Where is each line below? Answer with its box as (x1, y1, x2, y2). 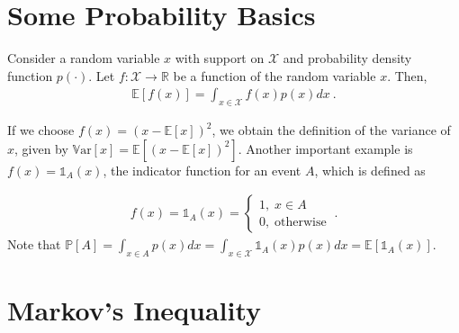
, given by (14, 139, 68, 157)
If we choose (7, 121, 75, 139)
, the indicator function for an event (103, 160, 301, 179)
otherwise (274, 215, 327, 229)
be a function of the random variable (173, 66, 376, 85)
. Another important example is (238, 139, 413, 157)
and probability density (283, 49, 412, 67)
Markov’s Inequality (7, 292, 262, 328)
